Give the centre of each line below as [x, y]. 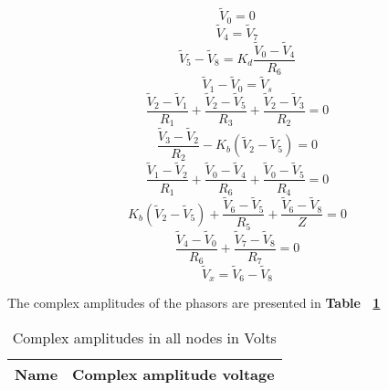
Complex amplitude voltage [173, 374]
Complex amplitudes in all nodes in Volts [144, 337]
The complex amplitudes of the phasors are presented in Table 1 [194, 303]
